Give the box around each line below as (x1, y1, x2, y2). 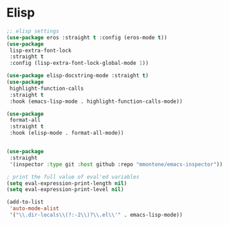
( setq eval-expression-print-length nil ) (6, 179, 128, 187)
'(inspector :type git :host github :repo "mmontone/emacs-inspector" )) (9, 161, 223, 168)
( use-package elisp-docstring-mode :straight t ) (6, 72, 149, 79)
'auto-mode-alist (9, 205, 59, 212)
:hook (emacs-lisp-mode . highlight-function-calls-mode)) (9, 98, 183, 105)
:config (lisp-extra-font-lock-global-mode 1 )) (9, 60, 149, 67)
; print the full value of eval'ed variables (6, 173, 139, 180)
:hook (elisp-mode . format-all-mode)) (9, 130, 125, 137)
